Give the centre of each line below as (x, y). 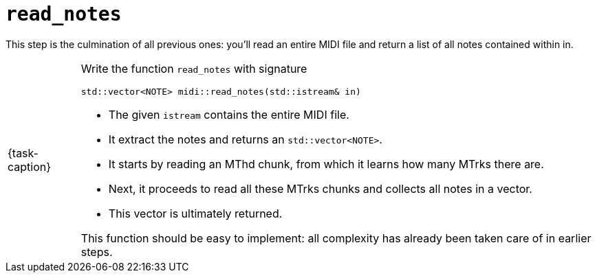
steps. (97, 252)
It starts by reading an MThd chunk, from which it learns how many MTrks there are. (326, 164)
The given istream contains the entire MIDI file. (229, 114)
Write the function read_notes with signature (194, 68)
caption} (30, 167)
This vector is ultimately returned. (195, 213)
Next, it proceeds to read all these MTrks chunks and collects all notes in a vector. (320, 188)
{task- (23, 153)
